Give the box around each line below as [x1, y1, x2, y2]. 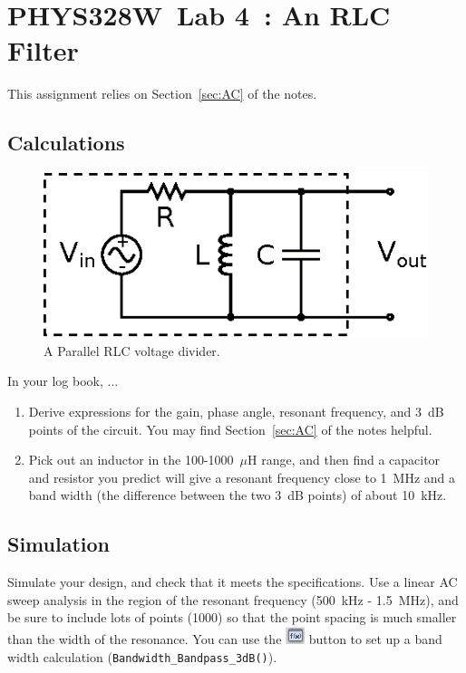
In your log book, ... [7, 371, 119, 390]
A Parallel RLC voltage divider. [44, 341, 220, 360]
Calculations [7, 129, 125, 157]
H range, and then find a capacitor [248, 450, 441, 469]
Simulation [7, 530, 111, 558]
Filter [7, 32, 79, 69]
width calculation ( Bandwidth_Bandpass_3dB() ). [7, 647, 277, 666]
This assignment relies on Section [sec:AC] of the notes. [7, 84, 317, 103]
